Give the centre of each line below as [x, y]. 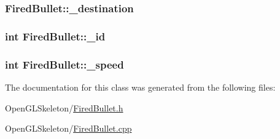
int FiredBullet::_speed [64, 64]
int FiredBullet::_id [55, 36]
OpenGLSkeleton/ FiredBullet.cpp [68, 128]
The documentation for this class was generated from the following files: [140, 87]
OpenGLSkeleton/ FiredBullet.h [64, 107]
